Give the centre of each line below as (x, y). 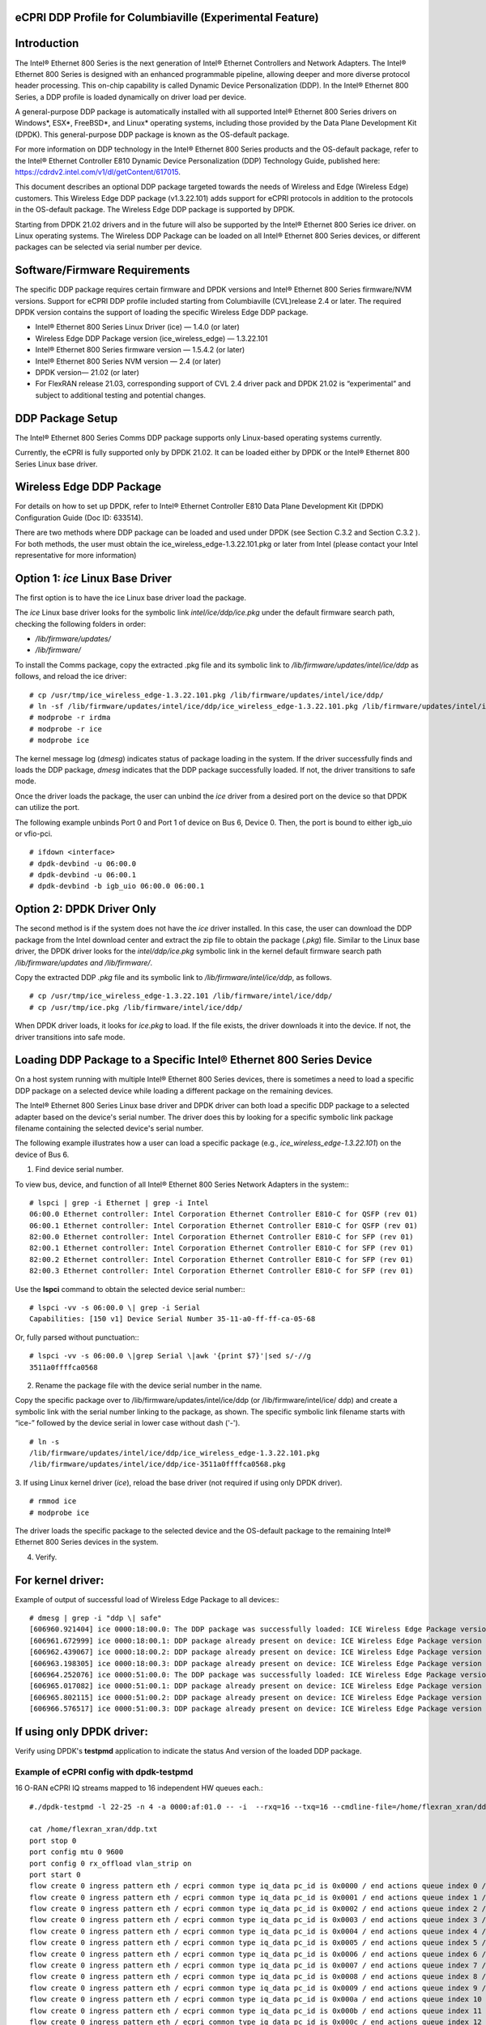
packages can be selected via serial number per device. (109, 247)
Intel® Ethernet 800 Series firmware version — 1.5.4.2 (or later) (140, 350)
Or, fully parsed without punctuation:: (77, 1337)
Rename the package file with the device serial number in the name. (149, 1386)
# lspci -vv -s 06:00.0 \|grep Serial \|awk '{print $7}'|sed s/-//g (171, 1356)
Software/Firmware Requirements (102, 270)
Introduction (47, 43)
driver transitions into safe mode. (70, 1037)
